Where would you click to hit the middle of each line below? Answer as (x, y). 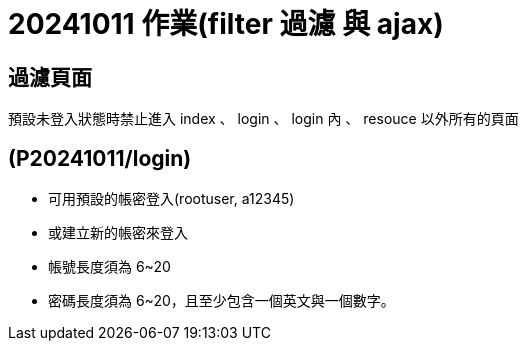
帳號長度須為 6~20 (109, 267)
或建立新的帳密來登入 (118, 233)
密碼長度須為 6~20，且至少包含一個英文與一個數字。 (221, 301)
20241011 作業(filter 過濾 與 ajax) (226, 24)
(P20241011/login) (100, 158)
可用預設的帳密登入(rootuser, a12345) (171, 199)
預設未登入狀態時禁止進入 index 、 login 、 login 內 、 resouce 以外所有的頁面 (263, 119)
